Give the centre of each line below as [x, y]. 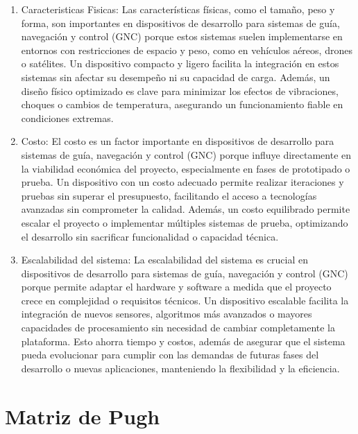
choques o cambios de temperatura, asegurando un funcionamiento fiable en [182, 104]
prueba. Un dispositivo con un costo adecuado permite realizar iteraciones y [182, 182]
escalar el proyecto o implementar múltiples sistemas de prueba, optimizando [185, 222]
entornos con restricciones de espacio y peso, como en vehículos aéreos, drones [187, 50]
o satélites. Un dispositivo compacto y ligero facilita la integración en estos [180, 63]
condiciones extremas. [67, 118]
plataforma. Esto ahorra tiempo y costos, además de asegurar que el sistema [183, 341]
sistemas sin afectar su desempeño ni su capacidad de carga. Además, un [176, 77]
